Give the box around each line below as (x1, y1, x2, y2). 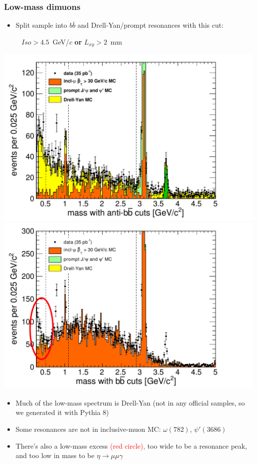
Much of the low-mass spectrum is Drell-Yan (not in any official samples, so (15, 397, 245, 408)
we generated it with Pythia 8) (15, 407, 109, 417)
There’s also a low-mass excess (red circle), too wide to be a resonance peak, (15, 440, 247, 451)
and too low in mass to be (15, 450, 94, 461)
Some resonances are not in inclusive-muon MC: (15, 423, 161, 434)
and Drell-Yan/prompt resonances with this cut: (78, 20, 224, 30)
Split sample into (15, 20, 67, 30)
